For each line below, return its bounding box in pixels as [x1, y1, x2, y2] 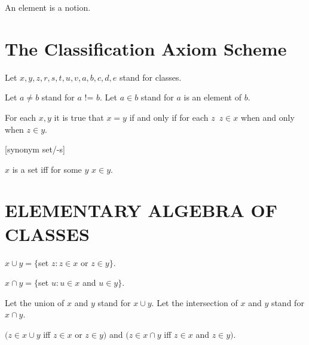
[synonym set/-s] [5, 143, 65, 155]
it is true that [54, 111, 104, 123]
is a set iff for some [12, 163, 82, 175]
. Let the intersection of [151, 296, 238, 309]
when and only [240, 111, 295, 123]
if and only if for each [129, 111, 209, 123]
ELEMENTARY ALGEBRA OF [5, 198, 278, 222]
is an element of [183, 91, 242, 103]
